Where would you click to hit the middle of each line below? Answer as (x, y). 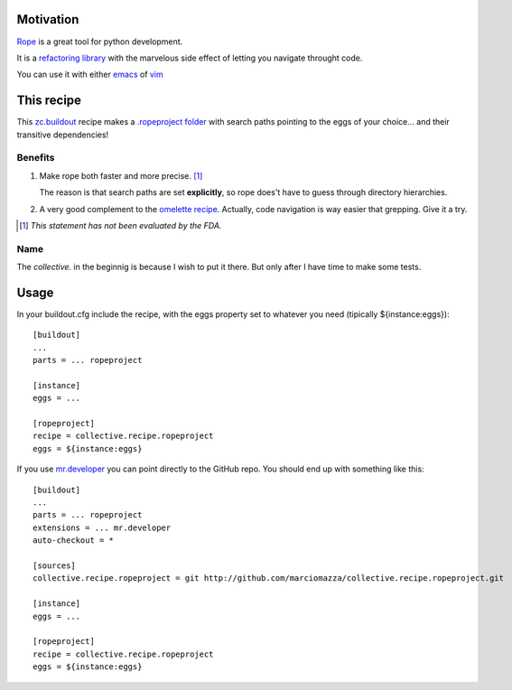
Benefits (36, 158)
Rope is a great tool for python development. (100, 42)
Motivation (48, 19)
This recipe (49, 101)
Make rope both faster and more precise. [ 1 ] (121, 175)
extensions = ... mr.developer (102, 527)
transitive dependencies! (63, 135)
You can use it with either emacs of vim (90, 75)
